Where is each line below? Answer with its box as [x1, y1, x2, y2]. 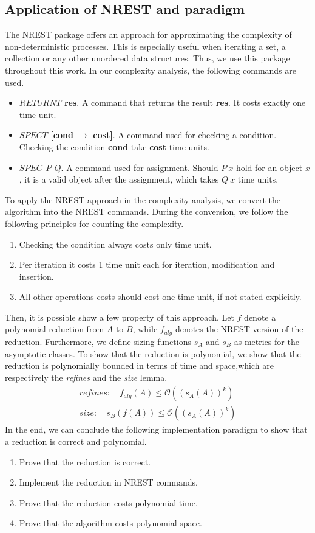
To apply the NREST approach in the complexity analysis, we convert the [5, 193, 281, 206]
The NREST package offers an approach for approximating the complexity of [5, 28, 292, 41]
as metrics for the [234, 335, 299, 347]
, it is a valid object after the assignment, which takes [19, 173, 219, 186]
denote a [244, 310, 276, 323]
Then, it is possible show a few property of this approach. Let [5, 310, 234, 323]
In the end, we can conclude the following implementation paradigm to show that [5, 423, 308, 436]
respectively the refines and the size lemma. [5, 371, 168, 383]
